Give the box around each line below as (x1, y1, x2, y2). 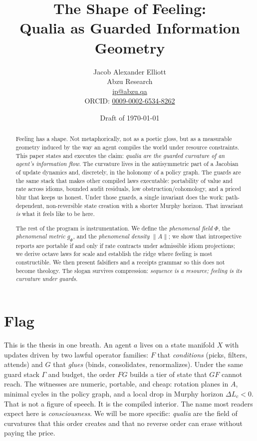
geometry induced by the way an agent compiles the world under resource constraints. (15, 142, 240, 151)
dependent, (15, 201, 44, 209)
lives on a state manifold (140, 339, 215, 349)
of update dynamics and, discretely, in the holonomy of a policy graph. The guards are (15, 167, 241, 176)
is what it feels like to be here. (15, 209, 95, 218)
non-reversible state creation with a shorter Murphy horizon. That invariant (46, 201, 244, 209)
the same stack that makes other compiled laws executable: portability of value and (15, 176, 233, 184)
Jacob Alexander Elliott (93, 66, 166, 76)
